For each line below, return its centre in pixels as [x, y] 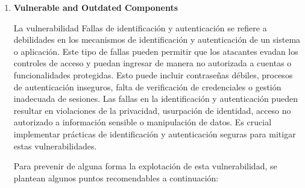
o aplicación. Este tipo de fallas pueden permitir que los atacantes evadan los [156, 51]
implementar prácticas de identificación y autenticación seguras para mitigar [155, 133]
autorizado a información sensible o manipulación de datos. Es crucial [143, 122]
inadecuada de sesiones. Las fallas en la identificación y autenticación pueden [156, 99]
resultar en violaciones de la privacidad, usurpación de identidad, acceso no [152, 110]
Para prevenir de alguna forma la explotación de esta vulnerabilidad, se [145, 166]
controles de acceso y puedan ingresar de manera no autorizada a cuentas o [152, 63]
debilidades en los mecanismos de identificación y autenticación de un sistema [157, 39]
